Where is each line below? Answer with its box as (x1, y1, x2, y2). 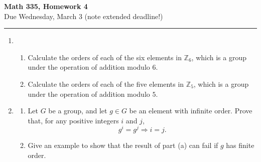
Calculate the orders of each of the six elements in (28, 52, 182, 62)
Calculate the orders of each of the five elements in (28, 78, 184, 89)
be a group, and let (48, 105, 107, 116)
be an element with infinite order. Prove (129, 105, 252, 116)
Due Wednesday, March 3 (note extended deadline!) (4, 11, 163, 21)
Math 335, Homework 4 (4, 1, 88, 11)
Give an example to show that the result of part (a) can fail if (28, 140, 218, 150)
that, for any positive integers (28, 115, 119, 125)
